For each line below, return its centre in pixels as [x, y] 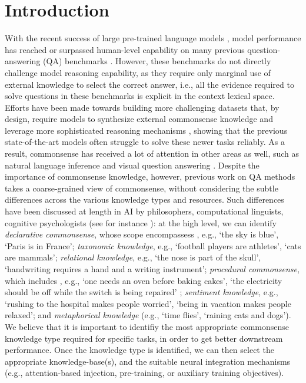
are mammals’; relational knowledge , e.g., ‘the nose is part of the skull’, [133, 257]
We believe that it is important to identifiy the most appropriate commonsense [147, 326]
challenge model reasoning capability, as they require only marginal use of [138, 72]
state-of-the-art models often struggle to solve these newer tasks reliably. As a [145, 142]
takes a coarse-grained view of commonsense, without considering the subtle [142, 188]
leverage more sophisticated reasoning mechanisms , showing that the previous [146, 130]
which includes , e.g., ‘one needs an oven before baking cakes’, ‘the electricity [144, 280]
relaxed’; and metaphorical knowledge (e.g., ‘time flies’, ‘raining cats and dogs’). [148, 315]
